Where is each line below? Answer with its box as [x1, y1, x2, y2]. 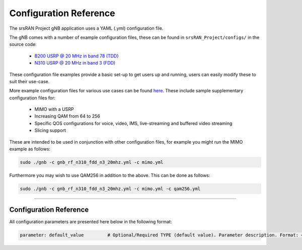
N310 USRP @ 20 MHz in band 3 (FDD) [34, 60, 116, 66]
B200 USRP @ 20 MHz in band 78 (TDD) [34, 53, 119, 59]
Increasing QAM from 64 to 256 [34, 113, 101, 119]
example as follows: [9, 146, 50, 152]
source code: [9, 41, 37, 47]
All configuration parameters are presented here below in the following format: [9, 219, 172, 225]
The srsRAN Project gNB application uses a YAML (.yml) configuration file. [9, 25, 164, 31]
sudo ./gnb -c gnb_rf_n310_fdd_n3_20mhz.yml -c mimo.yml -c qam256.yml [20, 185, 201, 192]
